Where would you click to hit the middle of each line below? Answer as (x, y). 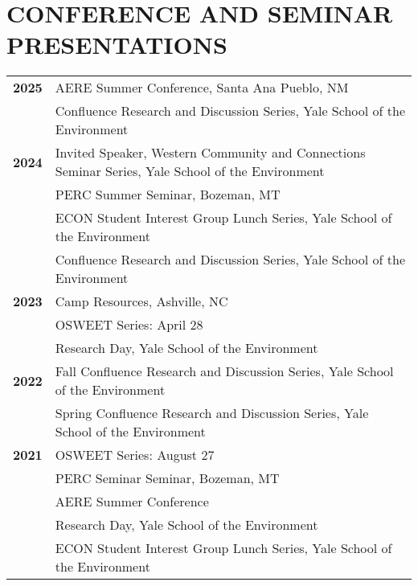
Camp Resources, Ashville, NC (141, 301)
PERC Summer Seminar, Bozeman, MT (168, 195)
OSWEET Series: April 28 (129, 325)
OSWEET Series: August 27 (135, 455)
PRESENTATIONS (117, 45)
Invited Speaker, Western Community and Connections (210, 153)
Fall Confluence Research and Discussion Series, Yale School (224, 371)
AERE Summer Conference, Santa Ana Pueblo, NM (202, 88)
